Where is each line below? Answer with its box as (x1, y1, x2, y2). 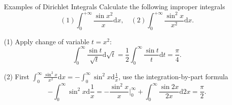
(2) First (4, 71, 30, 81)
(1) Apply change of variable (4, 36, 89, 46)
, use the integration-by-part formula (118, 71, 229, 81)
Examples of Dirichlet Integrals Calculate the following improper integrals (4, 1, 225, 11)
